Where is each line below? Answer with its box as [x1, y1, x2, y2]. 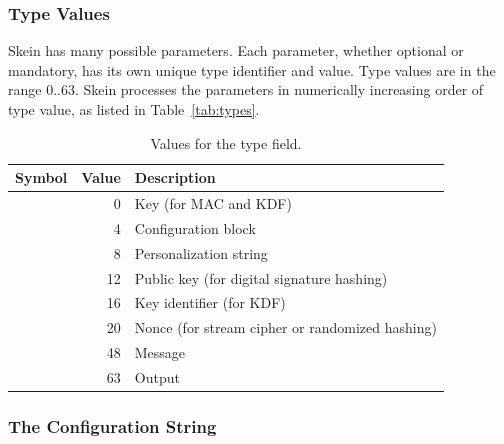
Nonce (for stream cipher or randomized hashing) [134, 317, 437, 338]
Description [134, 167, 216, 188]
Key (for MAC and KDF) [134, 193, 292, 214]
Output [134, 366, 180, 387]
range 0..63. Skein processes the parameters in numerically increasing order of [8, 79, 484, 100]
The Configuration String [8, 413, 217, 438]
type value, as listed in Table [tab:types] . [8, 99, 260, 119]
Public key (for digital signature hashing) [134, 267, 388, 288]
